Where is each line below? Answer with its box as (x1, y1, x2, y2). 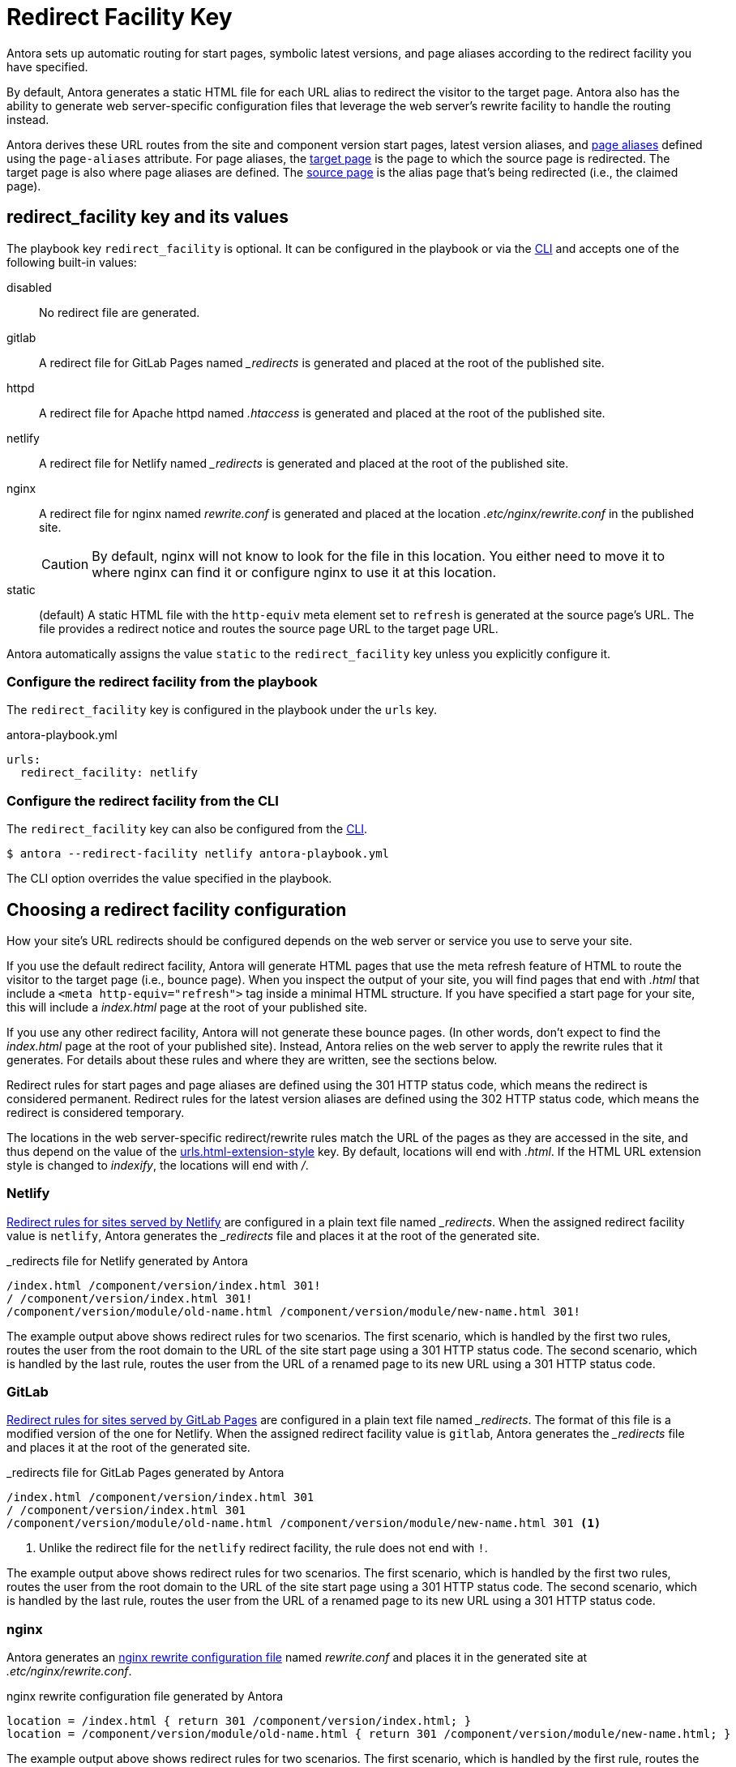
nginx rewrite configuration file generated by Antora (6, 1689, 284, 1704)
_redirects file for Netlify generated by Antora (6, 1253, 248, 1268)
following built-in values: (6, 255, 137, 269)
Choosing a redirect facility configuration (6, 899, 347, 920)
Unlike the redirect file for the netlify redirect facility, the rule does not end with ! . (39, 1541, 488, 1555)
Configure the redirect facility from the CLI (6, 792, 279, 809)
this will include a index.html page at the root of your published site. (6, 999, 367, 1014)
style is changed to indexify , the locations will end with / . (6, 1157, 309, 1172)
